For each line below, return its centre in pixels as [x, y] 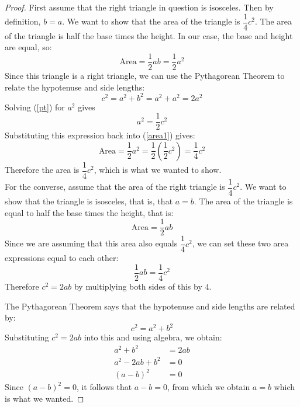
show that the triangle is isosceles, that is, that [89, 201]
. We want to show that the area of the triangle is [151, 21]
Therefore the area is [42, 170]
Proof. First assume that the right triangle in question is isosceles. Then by [139, 7]
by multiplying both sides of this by [138, 286]
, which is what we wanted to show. [158, 170]
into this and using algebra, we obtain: [153, 337]
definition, [23, 21]
